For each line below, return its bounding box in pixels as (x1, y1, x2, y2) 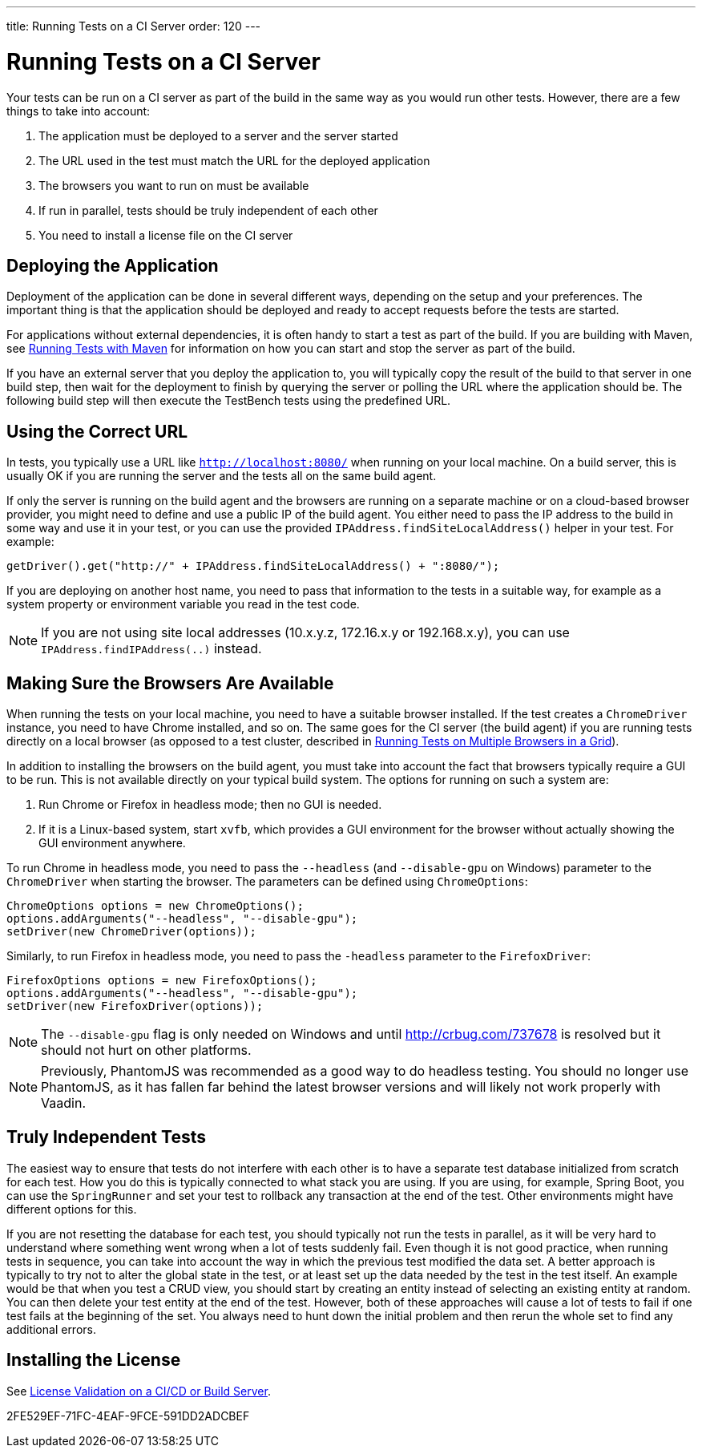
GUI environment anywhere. (38, 836, 186, 850)
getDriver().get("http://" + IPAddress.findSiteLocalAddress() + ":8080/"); (6, 559, 500, 573)
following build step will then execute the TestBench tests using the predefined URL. (6, 394, 451, 408)
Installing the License (6, 1350, 181, 1371)
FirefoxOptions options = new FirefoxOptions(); (6, 974, 317, 988)
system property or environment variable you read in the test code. (6, 597, 360, 612)
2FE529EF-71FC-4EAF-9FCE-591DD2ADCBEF (6, 1408, 250, 1423)
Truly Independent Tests (6, 1127, 206, 1148)
